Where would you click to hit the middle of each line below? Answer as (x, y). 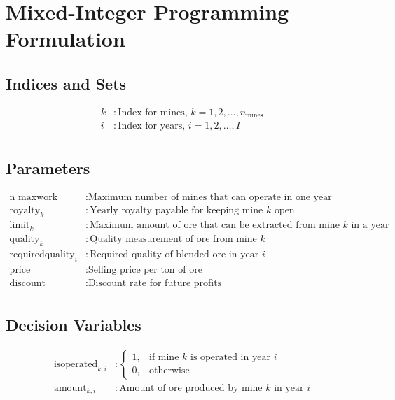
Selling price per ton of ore (145, 270)
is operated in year (230, 358)
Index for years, (152, 126)
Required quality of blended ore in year (174, 254)
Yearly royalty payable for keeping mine (176, 210)
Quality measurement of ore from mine (173, 239)
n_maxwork (34, 197)
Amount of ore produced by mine (191, 388)
